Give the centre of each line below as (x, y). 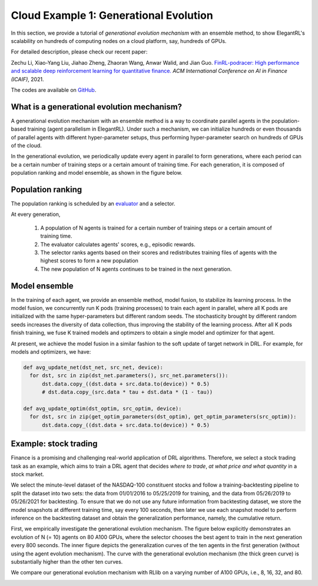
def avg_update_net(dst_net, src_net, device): (93, 367)
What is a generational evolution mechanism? (97, 107)
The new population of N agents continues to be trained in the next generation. (136, 269)
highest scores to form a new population (89, 261)
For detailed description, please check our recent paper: (79, 52)
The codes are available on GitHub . (54, 90)
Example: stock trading (54, 444)
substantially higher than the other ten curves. (67, 561)
